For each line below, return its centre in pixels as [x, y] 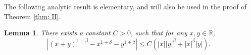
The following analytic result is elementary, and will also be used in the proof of [125, 6]
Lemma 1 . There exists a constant [57, 33]
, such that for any [159, 33]
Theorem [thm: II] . [32, 16]
